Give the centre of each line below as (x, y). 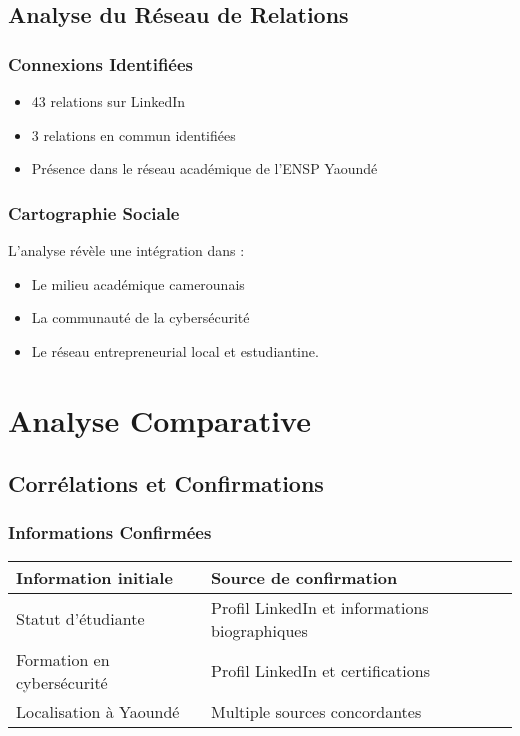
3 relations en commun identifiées (133, 134)
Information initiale (94, 577)
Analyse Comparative (159, 419)
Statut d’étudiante (80, 619)
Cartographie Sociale (94, 212)
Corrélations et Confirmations (166, 483)
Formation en (63, 659)
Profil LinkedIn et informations (320, 607)
